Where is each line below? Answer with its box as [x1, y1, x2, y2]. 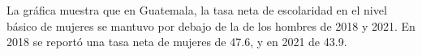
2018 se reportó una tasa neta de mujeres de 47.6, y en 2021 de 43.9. [6, 33, 347, 50]
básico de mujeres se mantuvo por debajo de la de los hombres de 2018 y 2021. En [6, 17, 416, 34]
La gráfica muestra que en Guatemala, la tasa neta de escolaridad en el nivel [6, 2, 387, 18]
